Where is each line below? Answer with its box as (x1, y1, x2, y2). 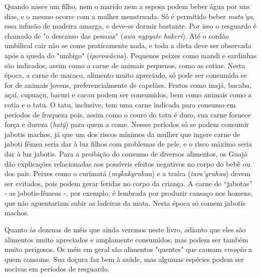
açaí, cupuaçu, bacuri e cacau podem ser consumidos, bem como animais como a (5, 89, 252, 100)
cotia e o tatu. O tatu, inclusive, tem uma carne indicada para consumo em (5, 99, 236, 109)
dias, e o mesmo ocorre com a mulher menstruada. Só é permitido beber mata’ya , (5, 11, 255, 21)
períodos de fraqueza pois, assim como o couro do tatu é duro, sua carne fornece (5, 109, 251, 119)
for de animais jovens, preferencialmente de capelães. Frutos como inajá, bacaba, (5, 79, 251, 90)
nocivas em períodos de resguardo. (5, 263, 110, 274)
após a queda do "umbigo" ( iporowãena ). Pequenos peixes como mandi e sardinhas (5, 50, 257, 60)
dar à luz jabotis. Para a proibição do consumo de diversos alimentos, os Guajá (5, 148, 247, 159)
